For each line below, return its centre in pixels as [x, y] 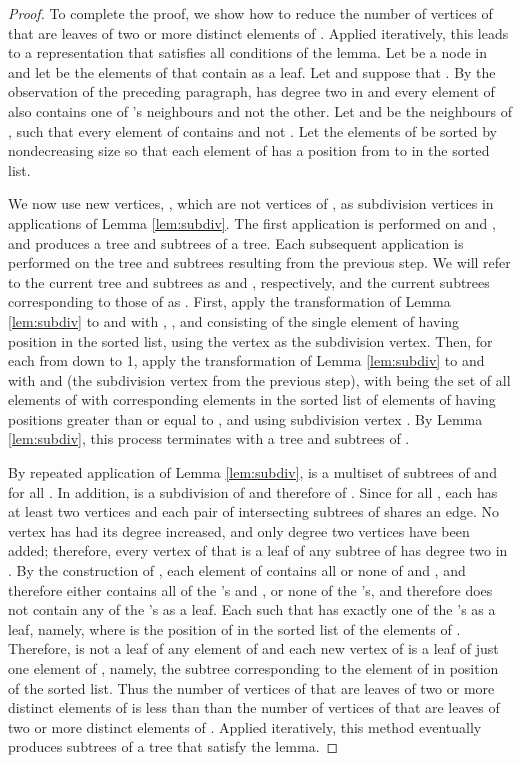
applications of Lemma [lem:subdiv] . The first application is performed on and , [252, 222]
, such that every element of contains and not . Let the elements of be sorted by [252, 130]
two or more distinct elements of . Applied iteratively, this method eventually [245, 726]
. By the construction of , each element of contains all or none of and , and [237, 570]
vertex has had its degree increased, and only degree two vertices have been [239, 530]
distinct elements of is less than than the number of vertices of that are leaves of [254, 707]
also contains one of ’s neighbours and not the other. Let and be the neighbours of [260, 110]
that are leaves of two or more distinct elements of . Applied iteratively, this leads [258, 32]
